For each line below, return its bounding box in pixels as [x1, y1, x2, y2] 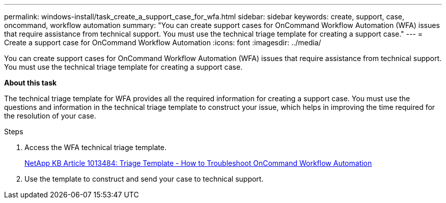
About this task [4, 78, 57, 87]
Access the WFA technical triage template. [24, 143, 167, 152]
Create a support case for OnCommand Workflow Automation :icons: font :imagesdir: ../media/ [4, 38, 321, 47]
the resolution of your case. [4, 111, 96, 120]
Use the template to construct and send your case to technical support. [24, 175, 264, 183]
